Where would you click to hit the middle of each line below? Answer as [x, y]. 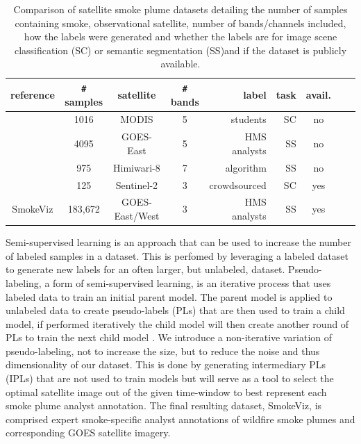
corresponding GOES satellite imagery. [88, 433]
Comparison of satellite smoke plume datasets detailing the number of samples [180, 9]
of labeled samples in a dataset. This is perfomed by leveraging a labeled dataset [177, 255]
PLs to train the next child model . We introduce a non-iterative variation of [169, 337]
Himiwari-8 [137, 167]
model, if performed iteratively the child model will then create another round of [177, 323]
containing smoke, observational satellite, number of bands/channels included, [180, 23]
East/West [137, 216]
